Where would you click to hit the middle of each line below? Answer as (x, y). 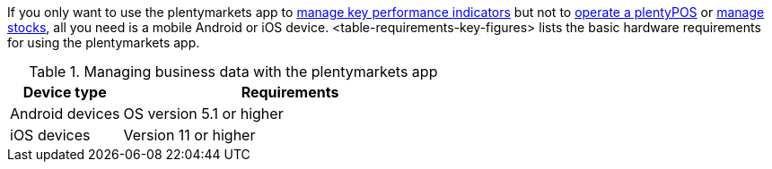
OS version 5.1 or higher (203, 114)
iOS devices (50, 135)
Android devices (65, 114)
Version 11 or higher (189, 135)
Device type (65, 92)
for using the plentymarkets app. (104, 42)
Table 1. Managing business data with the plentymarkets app (233, 72)
